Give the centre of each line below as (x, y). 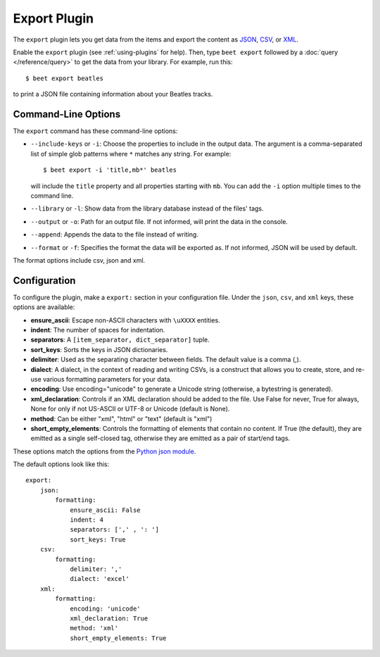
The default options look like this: (61, 464)
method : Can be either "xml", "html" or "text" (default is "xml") (121, 418)
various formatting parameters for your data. (107, 379)
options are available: (44, 307)
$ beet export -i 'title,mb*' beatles (110, 170)
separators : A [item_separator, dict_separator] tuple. (120, 340)
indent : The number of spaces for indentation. (98, 330)
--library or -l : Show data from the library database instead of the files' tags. (147, 208)
